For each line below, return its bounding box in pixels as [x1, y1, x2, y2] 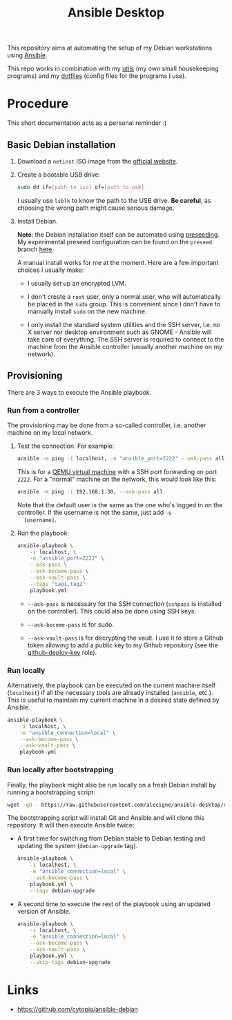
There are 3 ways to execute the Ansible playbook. [7, 388, 152, 396]
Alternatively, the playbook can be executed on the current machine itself [7, 681, 216, 689]
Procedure [7, 96, 69, 112]
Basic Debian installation [7, 139, 116, 150]
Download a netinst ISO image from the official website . [17, 157, 178, 165]
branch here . [17, 245, 54, 253]
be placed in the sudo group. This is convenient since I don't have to [27, 300, 221, 308]
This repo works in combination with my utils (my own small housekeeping [7, 64, 219, 73]
